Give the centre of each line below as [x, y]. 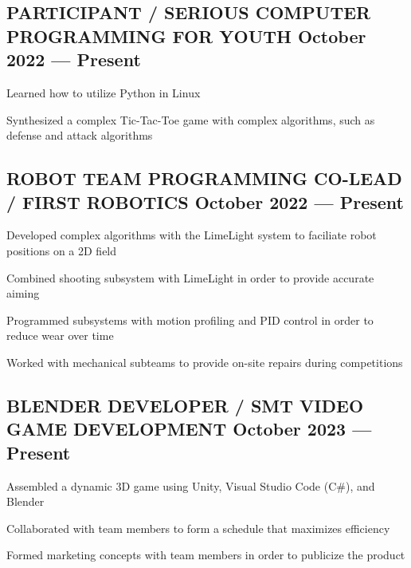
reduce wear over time [60, 335]
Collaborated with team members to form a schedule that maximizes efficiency [198, 528]
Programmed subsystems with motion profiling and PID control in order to [190, 319]
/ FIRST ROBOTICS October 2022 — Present [205, 201]
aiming [23, 293]
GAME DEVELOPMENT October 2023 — [189, 429]
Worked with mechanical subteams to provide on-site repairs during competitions [205, 362]
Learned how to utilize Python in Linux [104, 92]
